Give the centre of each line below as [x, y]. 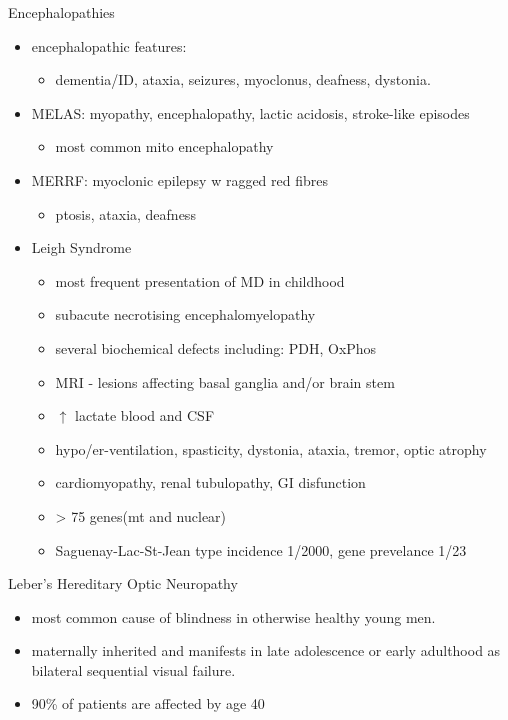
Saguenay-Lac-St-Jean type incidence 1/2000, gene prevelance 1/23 [261, 549]
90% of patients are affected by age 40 [148, 703]
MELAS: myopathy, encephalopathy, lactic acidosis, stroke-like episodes [250, 112]
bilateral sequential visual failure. [133, 669]
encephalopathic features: [109, 45]
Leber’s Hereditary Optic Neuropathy [123, 583]
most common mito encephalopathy [164, 146]
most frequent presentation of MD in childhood [200, 280]
